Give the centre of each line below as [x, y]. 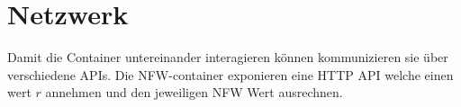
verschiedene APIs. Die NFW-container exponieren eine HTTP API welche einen [230, 74]
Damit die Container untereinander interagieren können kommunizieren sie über [228, 57]
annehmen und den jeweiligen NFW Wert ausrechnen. [194, 92]
